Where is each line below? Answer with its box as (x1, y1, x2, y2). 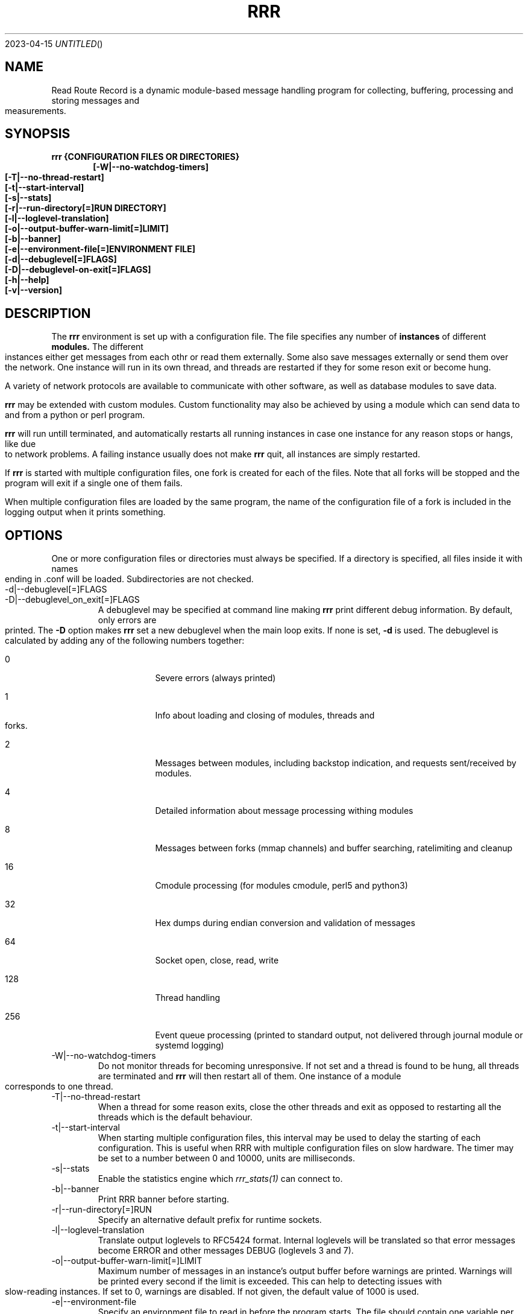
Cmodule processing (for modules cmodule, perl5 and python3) (155, 880, 408, 891)
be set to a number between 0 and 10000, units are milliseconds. (98, 1153, 355, 1164)
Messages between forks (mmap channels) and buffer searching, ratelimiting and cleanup (155, 843, 513, 854)
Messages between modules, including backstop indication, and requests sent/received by (155, 758, 517, 769)
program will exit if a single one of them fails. (5, 478, 183, 489)
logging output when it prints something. (5, 507, 166, 518)
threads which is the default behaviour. (98, 1112, 253, 1123)
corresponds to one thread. (5, 1081, 113, 1092)
